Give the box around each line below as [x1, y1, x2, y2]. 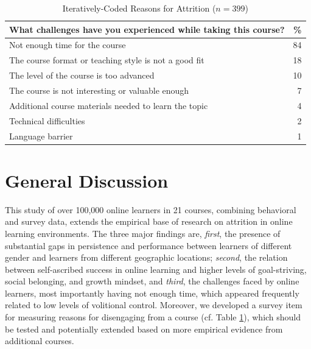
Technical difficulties [9, 114, 85, 127]
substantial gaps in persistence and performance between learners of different [5, 239, 292, 252]
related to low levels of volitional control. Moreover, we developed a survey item [5, 298, 302, 311]
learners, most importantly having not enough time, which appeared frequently [5, 286, 299, 299]
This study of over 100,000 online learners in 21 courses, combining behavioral [5, 203, 296, 216]
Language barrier [9, 129, 73, 142]
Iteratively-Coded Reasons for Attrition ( [62, 2, 216, 14]
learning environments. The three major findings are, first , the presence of [5, 227, 281, 239]
